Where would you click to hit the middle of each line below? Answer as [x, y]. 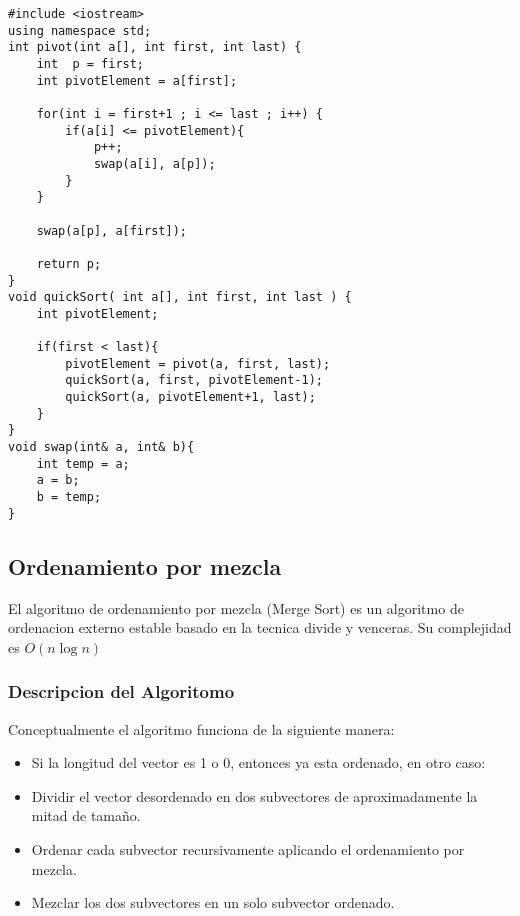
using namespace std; [80, 30]
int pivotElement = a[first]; [137, 80]
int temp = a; [83, 463]
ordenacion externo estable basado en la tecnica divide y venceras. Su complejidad [260, 627]
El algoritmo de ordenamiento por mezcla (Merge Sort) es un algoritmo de [236, 607]
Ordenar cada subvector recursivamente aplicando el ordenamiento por [248, 848]
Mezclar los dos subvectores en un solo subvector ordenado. [213, 902]
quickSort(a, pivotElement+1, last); [190, 397]
